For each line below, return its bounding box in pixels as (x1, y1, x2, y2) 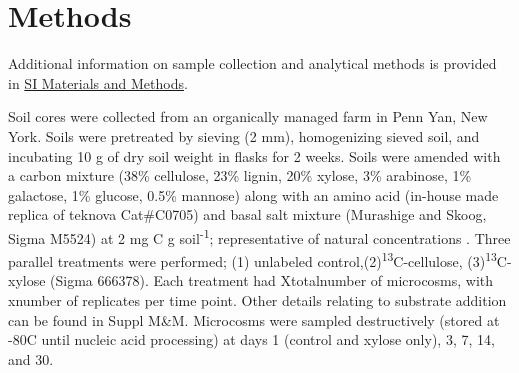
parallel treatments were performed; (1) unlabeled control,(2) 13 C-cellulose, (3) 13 (8, 248, 497, 271)
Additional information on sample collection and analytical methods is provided (8, 53, 497, 74)
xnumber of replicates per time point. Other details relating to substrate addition (8, 289, 507, 310)
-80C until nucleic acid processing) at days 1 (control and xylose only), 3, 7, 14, (8, 329, 495, 350)
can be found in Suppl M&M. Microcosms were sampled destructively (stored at (8, 309, 500, 330)
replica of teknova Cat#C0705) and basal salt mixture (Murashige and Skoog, (8, 204, 487, 225)
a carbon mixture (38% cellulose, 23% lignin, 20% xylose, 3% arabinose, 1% (8, 165, 472, 186)
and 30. (8, 348, 54, 369)
